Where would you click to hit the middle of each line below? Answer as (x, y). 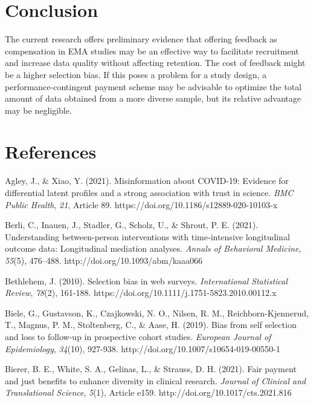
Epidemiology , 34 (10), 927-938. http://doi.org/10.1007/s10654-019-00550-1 (143, 348)
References (51, 152)
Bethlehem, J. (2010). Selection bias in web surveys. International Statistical (146, 280)
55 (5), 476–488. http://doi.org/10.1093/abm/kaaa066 (104, 260)
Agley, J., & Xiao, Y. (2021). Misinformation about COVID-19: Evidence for (147, 181)
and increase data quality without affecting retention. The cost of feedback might (155, 63)
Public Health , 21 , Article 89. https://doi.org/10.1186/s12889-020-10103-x (141, 204)
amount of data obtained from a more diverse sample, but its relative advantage (153, 98)
